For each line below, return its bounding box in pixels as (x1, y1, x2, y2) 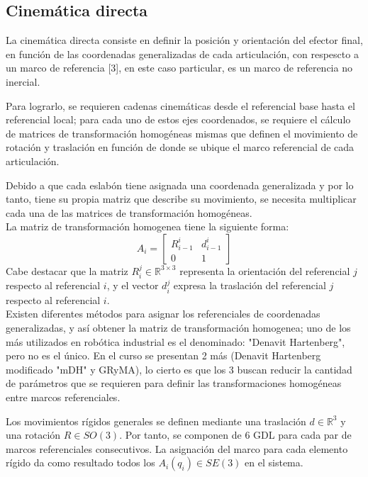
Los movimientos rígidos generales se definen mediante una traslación (6, 413, 306, 428)
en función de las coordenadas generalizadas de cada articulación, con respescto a (6, 46, 359, 61)
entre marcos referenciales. (6, 389, 121, 404)
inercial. (6, 74, 40, 89)
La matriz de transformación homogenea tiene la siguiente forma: (6, 219, 289, 234)
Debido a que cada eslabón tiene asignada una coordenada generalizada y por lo (6, 177, 354, 192)
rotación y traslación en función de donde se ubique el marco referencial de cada (6, 140, 355, 155)
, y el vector (106, 278, 159, 293)
